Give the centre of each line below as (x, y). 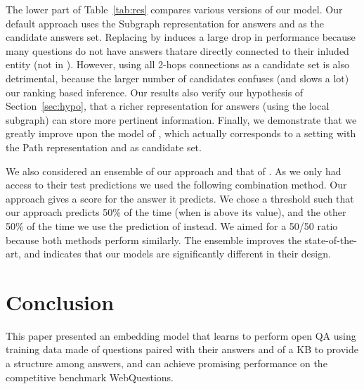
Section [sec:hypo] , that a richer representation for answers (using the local (168, 106)
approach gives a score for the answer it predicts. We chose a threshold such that (180, 198)
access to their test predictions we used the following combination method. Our (176, 185)
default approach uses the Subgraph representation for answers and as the (165, 23)
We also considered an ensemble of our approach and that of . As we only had (174, 171)
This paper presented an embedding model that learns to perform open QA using (181, 335)
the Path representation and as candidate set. (104, 147)
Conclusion (60, 301)
